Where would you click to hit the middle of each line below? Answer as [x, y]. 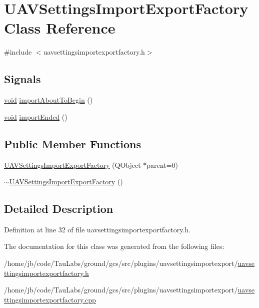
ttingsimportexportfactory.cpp [50, 299]
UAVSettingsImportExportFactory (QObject [72, 165]
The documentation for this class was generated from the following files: [114, 246]
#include [18, 52]
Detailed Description [59, 209]
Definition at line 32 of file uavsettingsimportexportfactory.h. [97, 229]
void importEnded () [36, 116]
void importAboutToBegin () [48, 100]
